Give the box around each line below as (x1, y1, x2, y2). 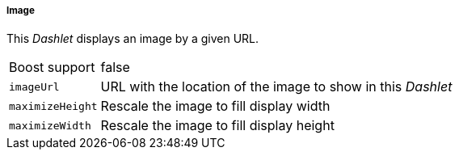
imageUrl (9, 80, 60, 93)
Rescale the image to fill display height (100, 117, 335, 134)
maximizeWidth (9, 119, 91, 132)
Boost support (9, 59, 95, 76)
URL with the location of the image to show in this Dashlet (100, 78, 453, 95)
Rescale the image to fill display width (100, 98, 331, 115)
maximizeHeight (9, 99, 98, 112)
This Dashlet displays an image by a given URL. (6, 32, 259, 46)
